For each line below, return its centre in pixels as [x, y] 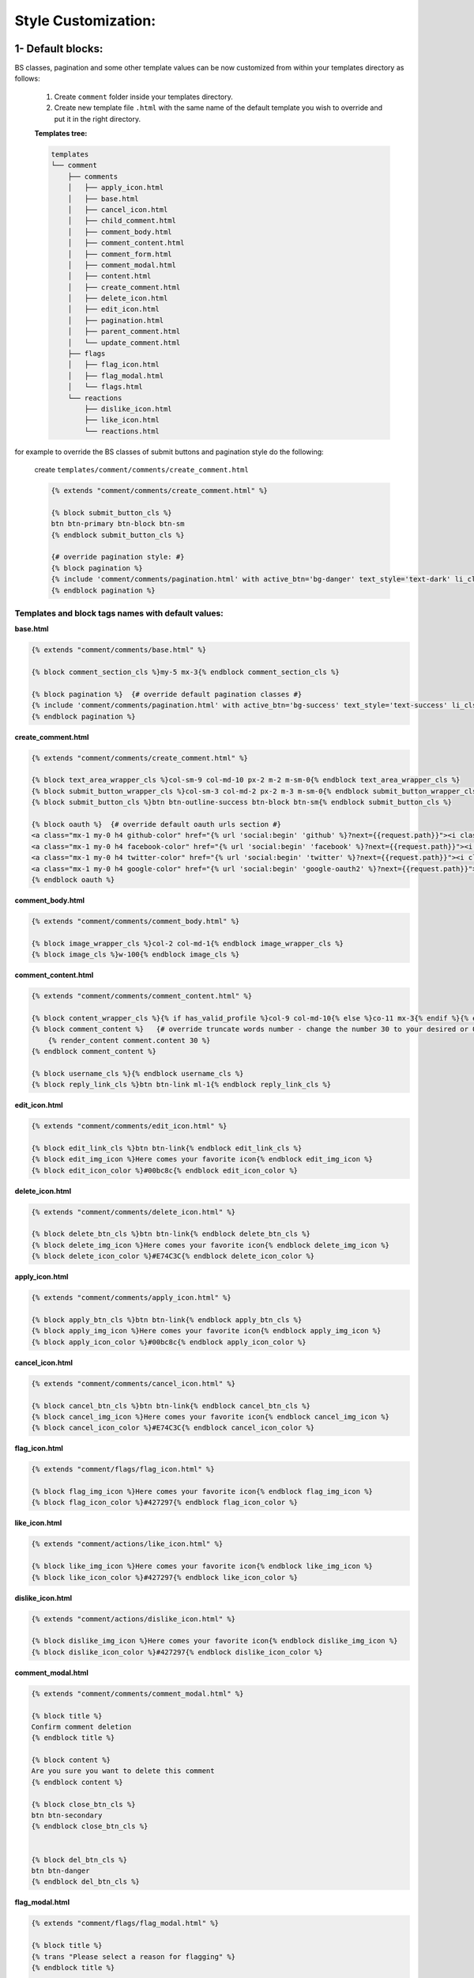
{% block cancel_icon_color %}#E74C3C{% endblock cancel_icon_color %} [173, 1428]
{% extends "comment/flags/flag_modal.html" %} [125, 1923]
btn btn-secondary [67, 1815]
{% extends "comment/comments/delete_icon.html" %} [134, 1212]
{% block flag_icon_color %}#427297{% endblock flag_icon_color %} [165, 1502]
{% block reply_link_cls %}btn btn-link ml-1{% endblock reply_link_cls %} [181, 1085]
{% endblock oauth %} [73, 879]
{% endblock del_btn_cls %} [85, 1882]
